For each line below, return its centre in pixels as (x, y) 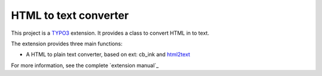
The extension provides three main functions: (67, 44)
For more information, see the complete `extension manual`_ (85, 65)
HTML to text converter (70, 15)
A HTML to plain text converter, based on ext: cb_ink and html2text (108, 54)
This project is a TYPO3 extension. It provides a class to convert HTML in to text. (110, 33)
